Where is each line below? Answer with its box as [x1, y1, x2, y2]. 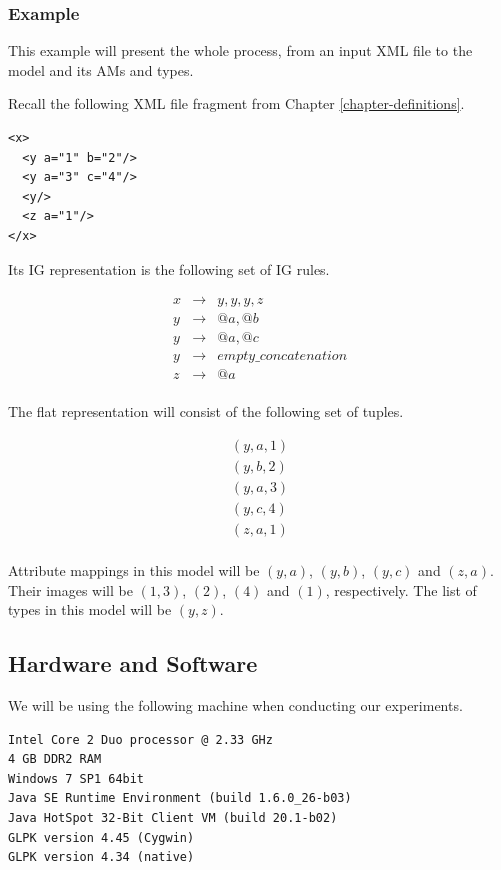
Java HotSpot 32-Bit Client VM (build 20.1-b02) [8, 811, 338, 826]
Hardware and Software [8, 648, 258, 679]
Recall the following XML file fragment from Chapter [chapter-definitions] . [8, 93, 465, 114]
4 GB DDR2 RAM [8, 752, 102, 767]
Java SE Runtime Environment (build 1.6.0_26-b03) [8, 791, 352, 806]
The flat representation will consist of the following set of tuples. [8, 401, 404, 422]
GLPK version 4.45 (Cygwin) [8, 830, 195, 845]
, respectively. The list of [325, 579, 477, 600]
